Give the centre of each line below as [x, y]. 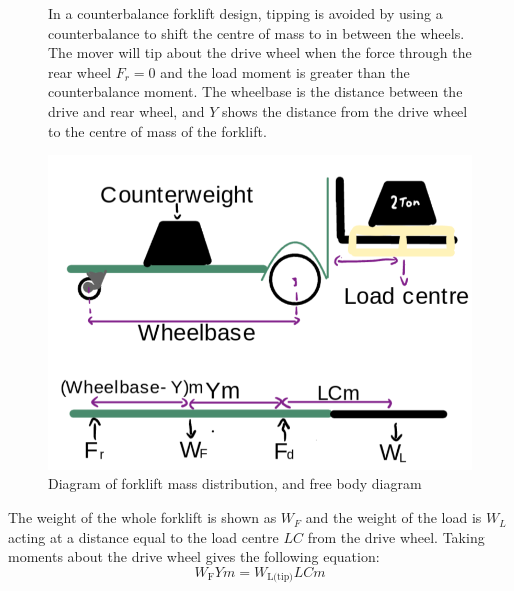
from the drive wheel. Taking [396, 536]
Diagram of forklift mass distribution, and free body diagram [235, 483]
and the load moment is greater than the [285, 71]
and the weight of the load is [393, 517]
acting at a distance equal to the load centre [143, 536]
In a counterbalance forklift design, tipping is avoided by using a [245, 13]
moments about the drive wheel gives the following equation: [194, 556]
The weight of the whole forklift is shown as [142, 517]
